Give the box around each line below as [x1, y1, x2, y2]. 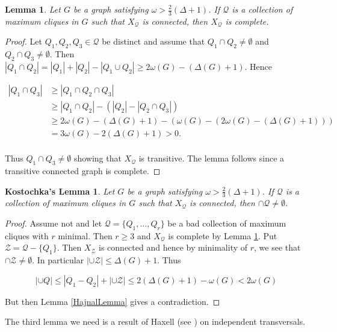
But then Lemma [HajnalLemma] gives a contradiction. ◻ [5, 295, 220, 307]
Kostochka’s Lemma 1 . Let [5, 184, 115, 197]
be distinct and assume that [102, 35, 205, 48]
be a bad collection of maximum [167, 216, 286, 229]
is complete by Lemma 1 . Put [168, 229, 277, 242]
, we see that [254, 241, 301, 254]
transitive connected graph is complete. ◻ [5, 164, 161, 177]
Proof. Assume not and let [5, 216, 102, 229]
